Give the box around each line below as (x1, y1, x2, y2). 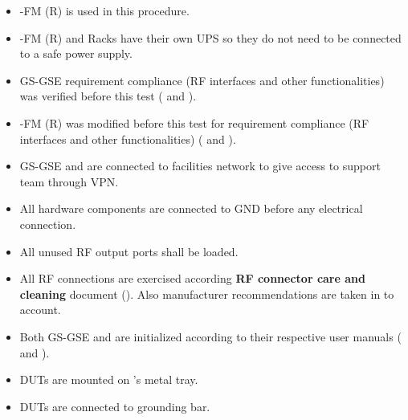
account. (19, 301, 61, 318)
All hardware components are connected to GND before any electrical (19, 200, 363, 217)
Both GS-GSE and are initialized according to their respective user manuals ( (19, 328, 402, 345)
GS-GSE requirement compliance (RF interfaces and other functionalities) (19, 71, 385, 88)
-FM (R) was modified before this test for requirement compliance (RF (19, 114, 369, 131)
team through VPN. (19, 173, 119, 190)
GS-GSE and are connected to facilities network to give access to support (19, 157, 381, 174)
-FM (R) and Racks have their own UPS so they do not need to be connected (19, 29, 402, 46)
